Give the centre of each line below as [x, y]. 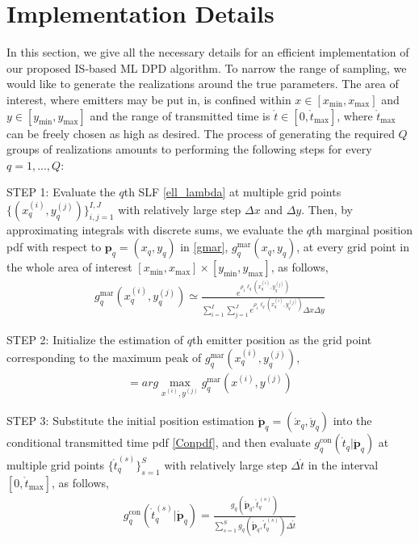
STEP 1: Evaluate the [61, 192]
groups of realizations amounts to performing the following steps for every [189, 149]
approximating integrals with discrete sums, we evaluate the [155, 229]
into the [352, 421]
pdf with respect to [54, 247]
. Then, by [327, 209]
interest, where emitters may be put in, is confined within [149, 99]
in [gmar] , [204, 247]
